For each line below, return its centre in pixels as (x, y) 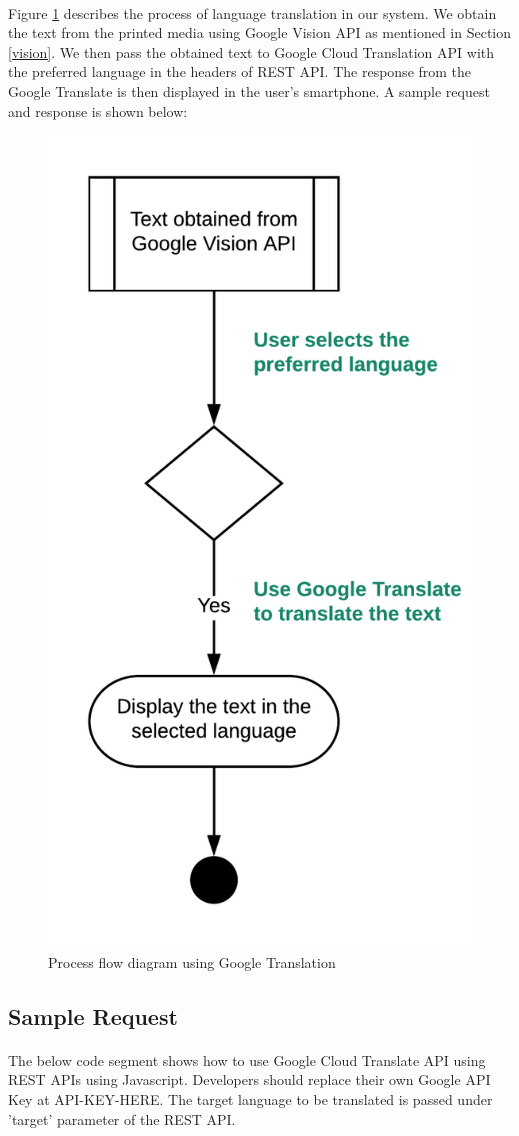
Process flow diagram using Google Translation (192, 961)
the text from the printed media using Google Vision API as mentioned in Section (260, 32)
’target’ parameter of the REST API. (122, 1118)
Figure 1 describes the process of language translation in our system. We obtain (252, 12)
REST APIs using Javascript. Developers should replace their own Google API (249, 1079)
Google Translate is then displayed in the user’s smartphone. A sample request (249, 90)
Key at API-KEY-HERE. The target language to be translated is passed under (250, 1098)
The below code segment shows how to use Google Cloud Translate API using (247, 1059)
